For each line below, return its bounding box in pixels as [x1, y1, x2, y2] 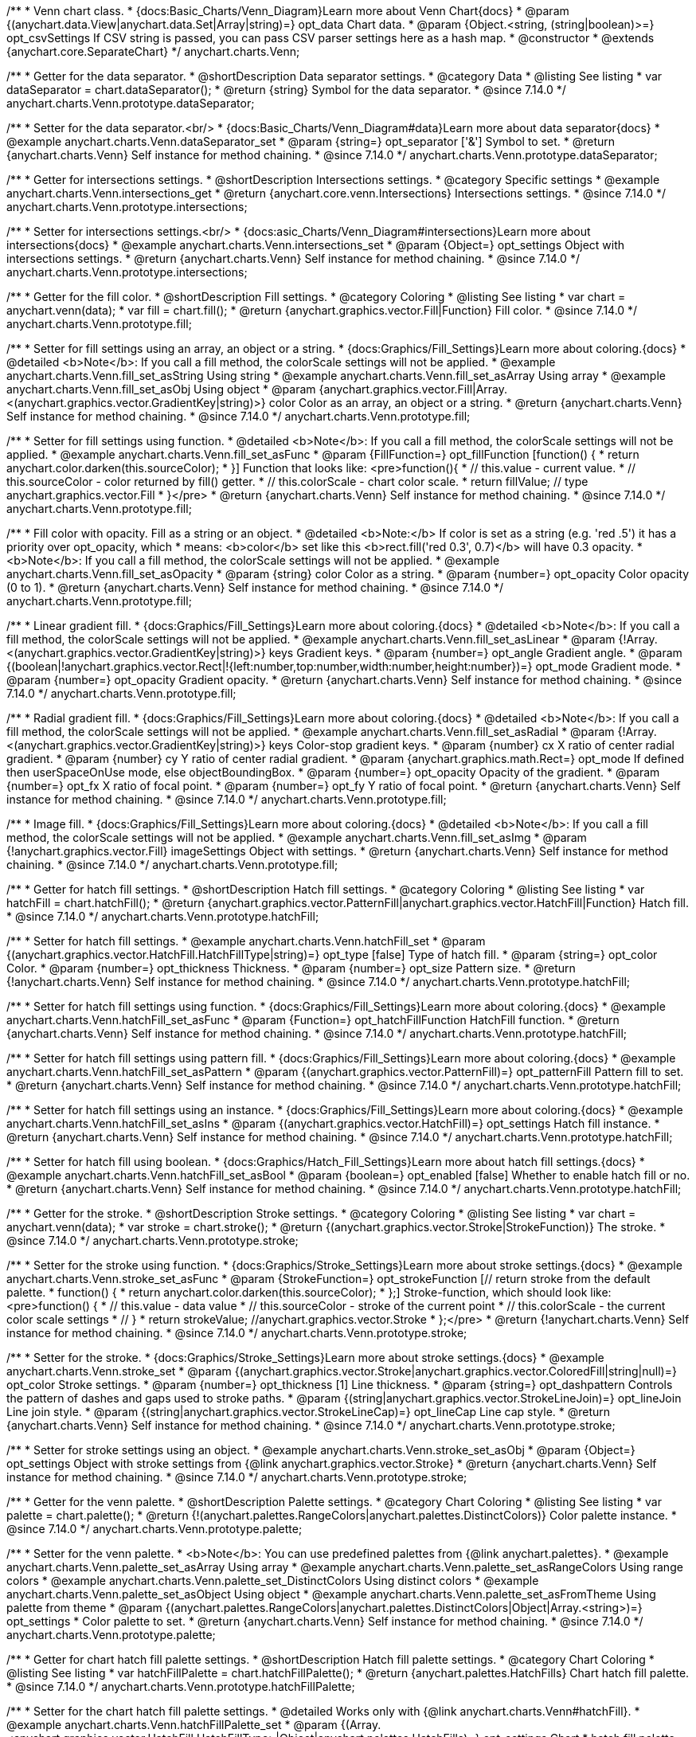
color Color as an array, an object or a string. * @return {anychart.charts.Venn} [268, 396, 682, 409]
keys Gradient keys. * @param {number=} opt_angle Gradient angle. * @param [268, 646, 682, 659]
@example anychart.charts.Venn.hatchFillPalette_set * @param [6, 1718, 338, 1731]
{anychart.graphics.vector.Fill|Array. [319, 382, 508, 396]
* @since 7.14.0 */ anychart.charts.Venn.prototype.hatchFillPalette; [6, 1680, 355, 1693]
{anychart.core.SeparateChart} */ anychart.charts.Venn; [6, 45, 300, 58]
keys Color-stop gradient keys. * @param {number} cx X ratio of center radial [268, 738, 674, 752]
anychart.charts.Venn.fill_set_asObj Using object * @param [6, 382, 316, 396]
